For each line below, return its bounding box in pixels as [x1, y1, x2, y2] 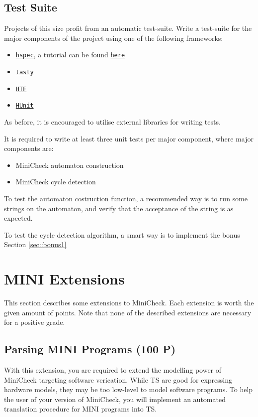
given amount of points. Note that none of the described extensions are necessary [4, 307, 252, 317]
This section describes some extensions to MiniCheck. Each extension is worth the [4, 297, 254, 308]
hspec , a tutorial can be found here [15, 49, 125, 60]
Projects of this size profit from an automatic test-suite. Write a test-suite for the [4, 23, 252, 33]
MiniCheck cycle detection [15, 176, 96, 187]
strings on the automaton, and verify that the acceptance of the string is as [4, 203, 234, 213]
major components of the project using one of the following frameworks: [4, 32, 223, 43]
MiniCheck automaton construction [15, 159, 124, 170]
